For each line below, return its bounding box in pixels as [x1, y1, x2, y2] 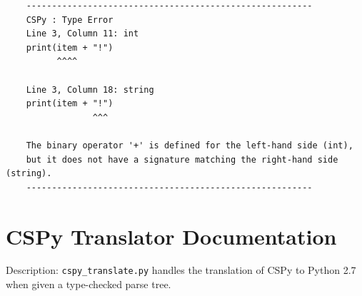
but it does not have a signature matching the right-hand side [26, 154, 338, 165]
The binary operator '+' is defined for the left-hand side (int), [26, 140, 353, 150]
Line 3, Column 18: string [26, 84, 154, 95]
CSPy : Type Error [26, 14, 114, 25]
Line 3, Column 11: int [26, 29, 139, 39]
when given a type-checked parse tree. [6, 277, 171, 292]
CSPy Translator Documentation [6, 221, 337, 250]
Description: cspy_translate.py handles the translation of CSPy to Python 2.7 [6, 262, 356, 277]
